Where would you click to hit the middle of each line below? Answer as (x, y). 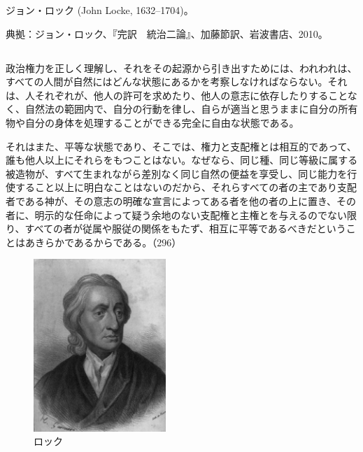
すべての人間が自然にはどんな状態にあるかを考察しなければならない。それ (177, 82)
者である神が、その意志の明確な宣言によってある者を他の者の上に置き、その (181, 200)
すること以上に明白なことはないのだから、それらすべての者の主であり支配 (186, 187)
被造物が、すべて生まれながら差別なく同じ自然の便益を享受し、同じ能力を (177, 173)
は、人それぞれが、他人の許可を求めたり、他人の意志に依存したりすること (177, 95)
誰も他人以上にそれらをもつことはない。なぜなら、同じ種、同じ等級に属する (182, 160)
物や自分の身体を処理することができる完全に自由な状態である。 (152, 122)
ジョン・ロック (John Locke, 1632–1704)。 (100, 10)
